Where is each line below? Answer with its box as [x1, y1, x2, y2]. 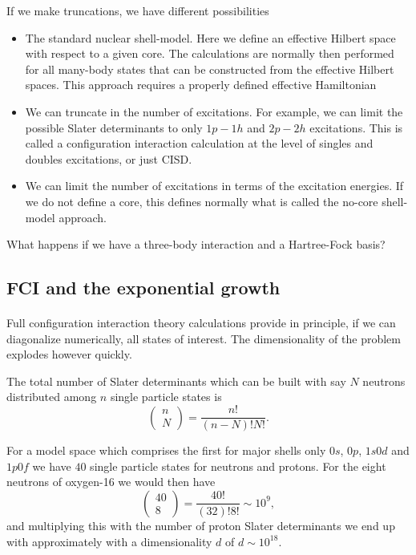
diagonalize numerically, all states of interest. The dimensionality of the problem [6, 330, 401, 346]
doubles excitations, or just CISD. [25, 150, 192, 167]
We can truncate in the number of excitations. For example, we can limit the [25, 103, 403, 120]
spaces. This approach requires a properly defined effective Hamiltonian [25, 76, 377, 93]
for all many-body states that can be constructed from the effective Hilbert [25, 60, 394, 77]
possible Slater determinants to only [25, 119, 203, 136]
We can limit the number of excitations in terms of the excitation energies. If [25, 177, 404, 194]
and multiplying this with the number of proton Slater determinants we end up [6, 517, 395, 533]
